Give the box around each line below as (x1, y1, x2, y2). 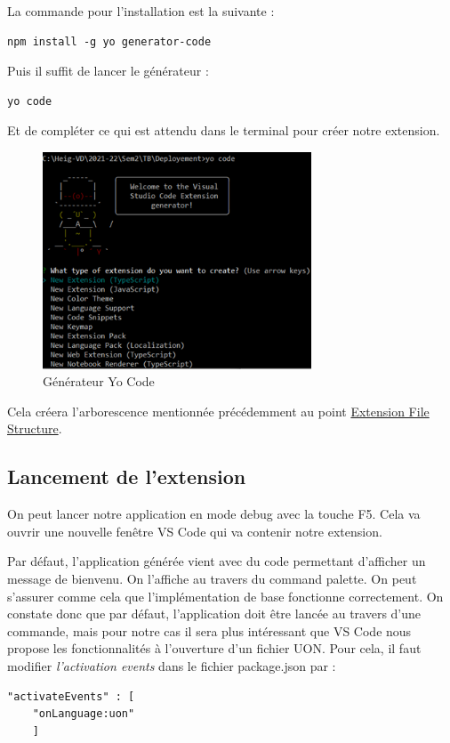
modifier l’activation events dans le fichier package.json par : (7, 656, 336, 674)
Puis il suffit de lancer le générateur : (7, 61, 209, 80)
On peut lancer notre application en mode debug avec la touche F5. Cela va (7, 505, 421, 523)
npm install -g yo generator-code (7, 35, 212, 48)
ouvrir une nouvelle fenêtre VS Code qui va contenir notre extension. (7, 521, 382, 540)
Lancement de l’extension (7, 463, 246, 490)
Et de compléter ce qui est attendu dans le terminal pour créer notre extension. (7, 121, 440, 140)
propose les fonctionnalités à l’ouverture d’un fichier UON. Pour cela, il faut (7, 639, 422, 658)
